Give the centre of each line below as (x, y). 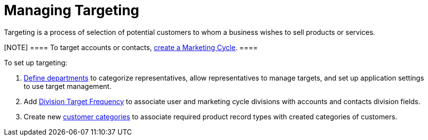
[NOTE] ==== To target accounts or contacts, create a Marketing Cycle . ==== (131, 47)
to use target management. (68, 86)
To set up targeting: (36, 62)
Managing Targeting (72, 10)
